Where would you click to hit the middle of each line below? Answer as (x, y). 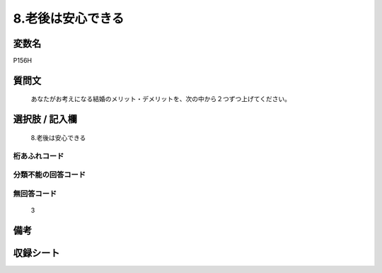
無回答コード (35, 193)
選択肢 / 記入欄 (45, 119)
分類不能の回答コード (50, 175)
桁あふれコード (39, 156)
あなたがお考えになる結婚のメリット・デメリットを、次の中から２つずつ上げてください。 (161, 99)
